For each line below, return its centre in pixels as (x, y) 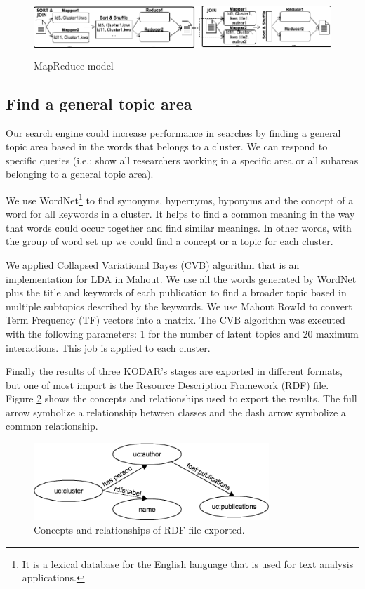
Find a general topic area (99, 103)
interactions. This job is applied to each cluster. (108, 347)
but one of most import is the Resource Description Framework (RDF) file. (167, 384)
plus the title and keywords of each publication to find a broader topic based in (176, 292)
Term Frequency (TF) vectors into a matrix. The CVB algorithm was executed (175, 320)
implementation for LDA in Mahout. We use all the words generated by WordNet (181, 278)
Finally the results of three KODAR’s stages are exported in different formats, (174, 371)
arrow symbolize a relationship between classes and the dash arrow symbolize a (176, 412)
